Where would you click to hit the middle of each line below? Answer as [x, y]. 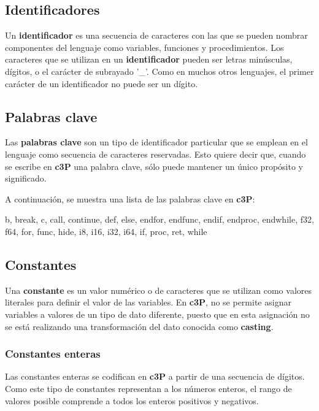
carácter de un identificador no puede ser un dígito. [102, 83]
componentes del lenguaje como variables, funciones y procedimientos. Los [144, 47]
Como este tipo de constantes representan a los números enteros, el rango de [148, 388]
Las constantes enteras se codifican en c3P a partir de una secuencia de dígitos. [155, 376]
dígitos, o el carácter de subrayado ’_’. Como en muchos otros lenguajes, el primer [159, 71]
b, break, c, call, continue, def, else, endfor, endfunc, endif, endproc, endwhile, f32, [159, 219]
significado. [26, 178]
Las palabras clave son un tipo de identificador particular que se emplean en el [156, 142]
